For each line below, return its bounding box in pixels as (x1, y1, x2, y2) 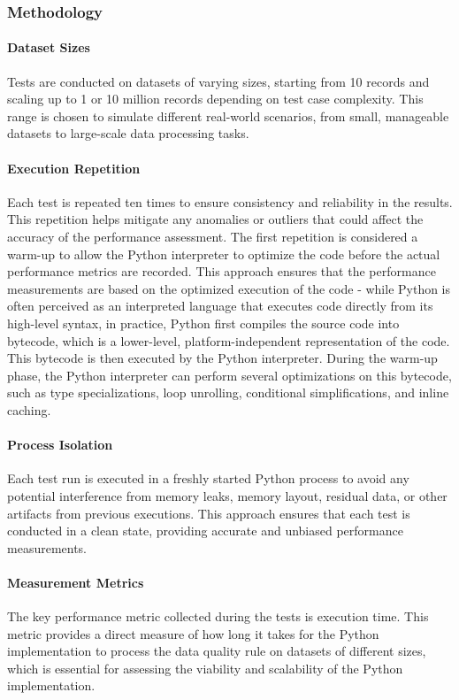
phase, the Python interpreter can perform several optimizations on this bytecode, (7, 365, 452, 384)
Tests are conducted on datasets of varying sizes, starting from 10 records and (7, 72, 430, 90)
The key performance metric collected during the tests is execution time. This (7, 607, 429, 626)
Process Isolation (7, 435, 113, 454)
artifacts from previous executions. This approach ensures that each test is (7, 504, 410, 522)
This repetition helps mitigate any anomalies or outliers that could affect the (7, 210, 424, 228)
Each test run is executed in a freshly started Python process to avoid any (7, 469, 409, 488)
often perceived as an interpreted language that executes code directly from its (7, 296, 433, 315)
